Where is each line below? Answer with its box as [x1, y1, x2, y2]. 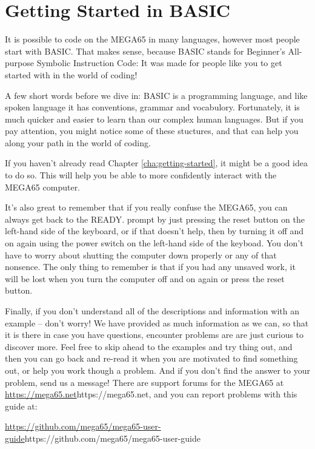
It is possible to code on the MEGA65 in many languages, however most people [5, 33, 300, 46]
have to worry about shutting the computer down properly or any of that [5, 248, 277, 261]
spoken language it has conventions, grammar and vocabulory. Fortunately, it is [5, 101, 300, 113]
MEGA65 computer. [5, 180, 81, 193]
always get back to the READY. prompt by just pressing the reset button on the [5, 212, 305, 225]
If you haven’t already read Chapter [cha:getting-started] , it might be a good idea [5, 157, 308, 169]
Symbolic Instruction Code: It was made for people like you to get [36, 56, 282, 69]
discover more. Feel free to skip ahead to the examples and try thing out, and [5, 340, 293, 353]
